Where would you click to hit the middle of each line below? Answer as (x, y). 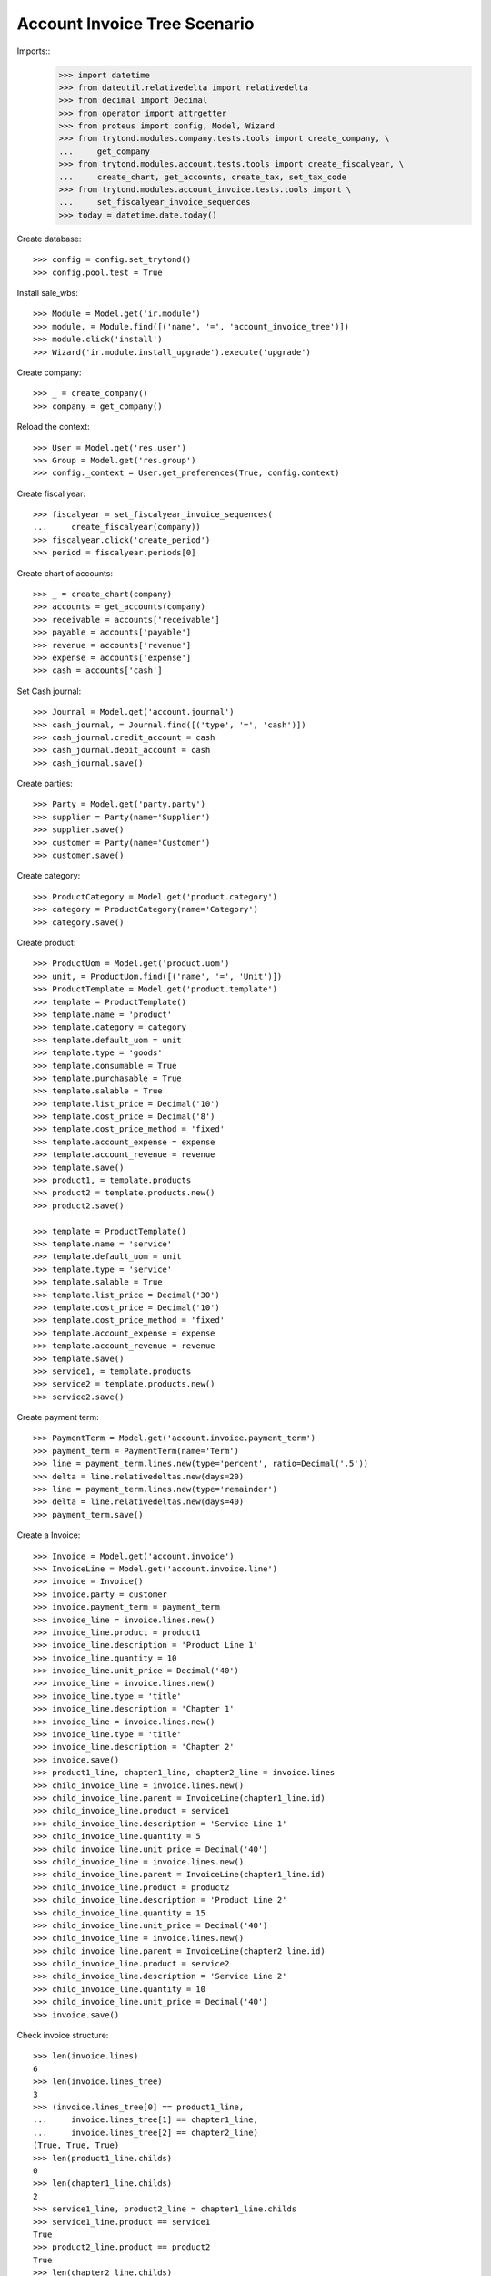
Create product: (46, 943)
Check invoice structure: (63, 2036)
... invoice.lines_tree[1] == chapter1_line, (146, 2120)
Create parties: (45, 784)
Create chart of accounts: (65, 573)
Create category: (49, 876)
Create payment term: (58, 1417)
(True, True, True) (76, 2145)
